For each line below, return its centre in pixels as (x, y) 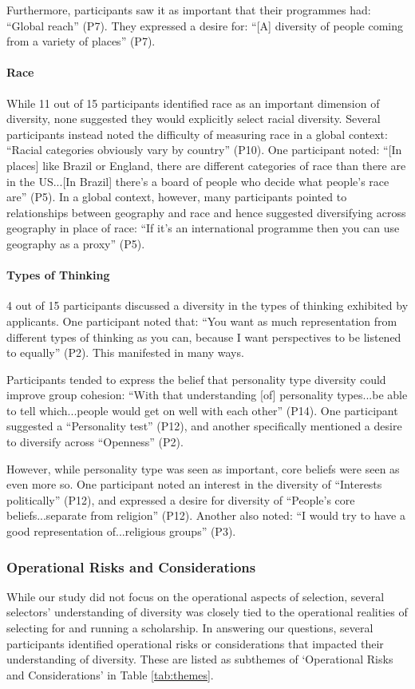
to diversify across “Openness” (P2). (95, 442)
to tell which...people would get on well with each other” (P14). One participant (202, 410)
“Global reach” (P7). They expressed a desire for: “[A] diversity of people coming (205, 25)
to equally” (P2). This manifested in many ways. (125, 352)
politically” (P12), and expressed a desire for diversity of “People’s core (181, 499)
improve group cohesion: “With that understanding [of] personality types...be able (207, 395)
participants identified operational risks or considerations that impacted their (195, 643)
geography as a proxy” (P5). (76, 243)
